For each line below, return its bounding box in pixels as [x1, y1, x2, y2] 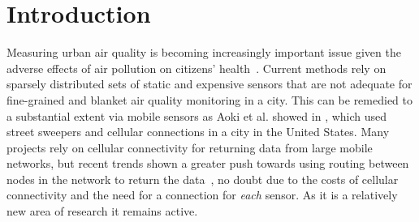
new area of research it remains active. [6, 203, 198, 220]
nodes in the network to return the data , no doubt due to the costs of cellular [6, 170, 399, 187]
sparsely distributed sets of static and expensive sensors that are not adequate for [6, 75, 413, 92]
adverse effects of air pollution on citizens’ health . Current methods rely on [6, 59, 387, 76]
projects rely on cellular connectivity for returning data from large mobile [6, 139, 373, 156]
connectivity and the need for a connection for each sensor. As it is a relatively [6, 186, 398, 203]
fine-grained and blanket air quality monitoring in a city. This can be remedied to [6, 91, 413, 108]
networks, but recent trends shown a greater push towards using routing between [6, 155, 409, 172]
